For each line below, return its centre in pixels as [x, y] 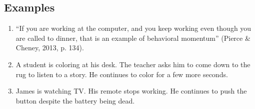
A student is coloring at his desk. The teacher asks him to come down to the [133, 64]
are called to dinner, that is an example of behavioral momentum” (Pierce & [133, 38]
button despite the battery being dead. [75, 100]
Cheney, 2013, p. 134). [50, 48]
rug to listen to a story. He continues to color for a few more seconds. [122, 74]
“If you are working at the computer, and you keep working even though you [133, 28]
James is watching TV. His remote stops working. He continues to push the [131, 91]
